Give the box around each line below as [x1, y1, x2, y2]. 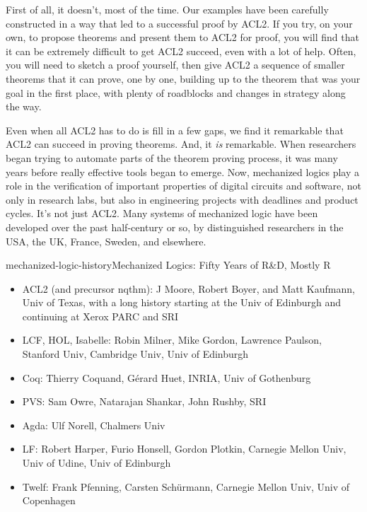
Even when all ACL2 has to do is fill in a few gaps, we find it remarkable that [6, 122, 344, 137]
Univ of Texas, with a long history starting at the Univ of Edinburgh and [22, 295, 341, 310]
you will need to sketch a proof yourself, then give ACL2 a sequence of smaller [6, 57, 345, 72]
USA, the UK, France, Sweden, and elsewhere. [6, 233, 206, 248]
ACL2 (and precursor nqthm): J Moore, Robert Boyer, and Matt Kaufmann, [22, 281, 355, 296]
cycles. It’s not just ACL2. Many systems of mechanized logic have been [6, 206, 318, 221]
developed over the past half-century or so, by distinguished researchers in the [6, 219, 344, 234]
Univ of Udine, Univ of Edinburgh [22, 455, 171, 470]
